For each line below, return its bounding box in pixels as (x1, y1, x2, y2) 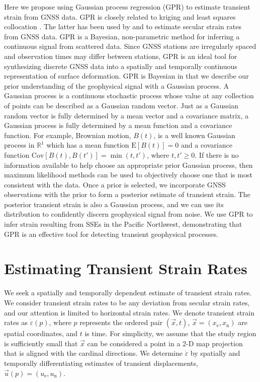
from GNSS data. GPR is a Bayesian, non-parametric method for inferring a (4, 31, 240, 41)
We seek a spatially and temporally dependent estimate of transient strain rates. (4, 287, 252, 298)
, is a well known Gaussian (153, 130, 235, 140)
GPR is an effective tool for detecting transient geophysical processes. (4, 228, 219, 239)
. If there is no (195, 149, 239, 160)
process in (4, 140, 35, 150)
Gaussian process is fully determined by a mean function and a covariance (4, 120, 232, 131)
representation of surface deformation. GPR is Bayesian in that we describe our (4, 71, 249, 81)
